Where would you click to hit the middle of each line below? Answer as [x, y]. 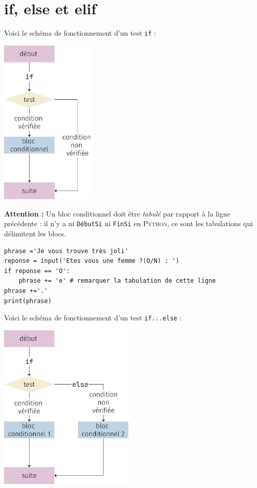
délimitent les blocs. [35, 233]
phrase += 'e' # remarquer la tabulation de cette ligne [117, 281]
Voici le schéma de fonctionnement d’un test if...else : [93, 318]
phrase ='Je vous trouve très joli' [66, 251]
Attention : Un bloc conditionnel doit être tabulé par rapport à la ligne [117, 213]
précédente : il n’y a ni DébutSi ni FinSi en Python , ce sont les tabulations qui [128, 223]
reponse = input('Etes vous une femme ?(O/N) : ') [92, 261]
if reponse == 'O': [37, 271]
